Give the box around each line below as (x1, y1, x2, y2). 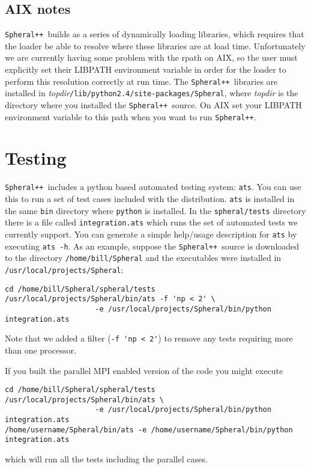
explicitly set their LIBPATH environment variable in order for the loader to (5, 63, 286, 76)
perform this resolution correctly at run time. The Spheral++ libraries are (5, 75, 278, 87)
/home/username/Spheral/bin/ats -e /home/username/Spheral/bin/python (5, 425, 293, 434)
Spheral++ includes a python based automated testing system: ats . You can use (5, 180, 301, 193)
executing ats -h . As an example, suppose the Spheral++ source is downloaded (5, 239, 300, 252)
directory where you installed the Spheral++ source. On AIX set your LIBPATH (5, 98, 302, 111)
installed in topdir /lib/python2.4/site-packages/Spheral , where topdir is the (5, 87, 298, 99)
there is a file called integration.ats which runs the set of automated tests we (5, 216, 298, 228)
